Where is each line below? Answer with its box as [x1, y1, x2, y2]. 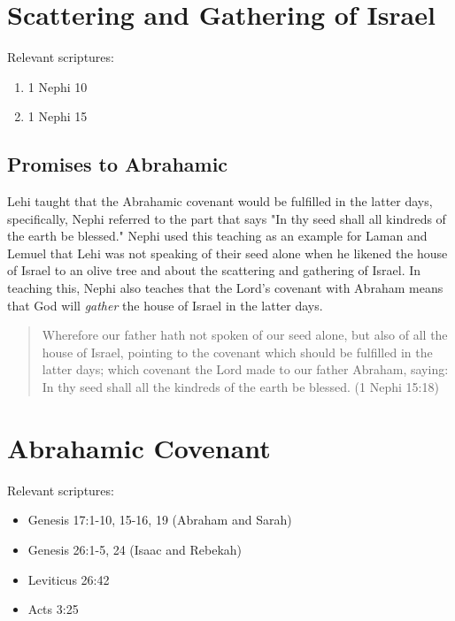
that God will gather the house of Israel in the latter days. [7, 295, 323, 314]
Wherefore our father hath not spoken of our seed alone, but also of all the [42, 326, 448, 344]
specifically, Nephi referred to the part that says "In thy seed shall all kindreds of [7, 209, 446, 227]
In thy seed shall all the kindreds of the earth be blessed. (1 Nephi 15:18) [42, 378, 439, 396]
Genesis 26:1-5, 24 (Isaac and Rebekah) [27, 540, 243, 558]
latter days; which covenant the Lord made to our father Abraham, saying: [42, 360, 449, 379]
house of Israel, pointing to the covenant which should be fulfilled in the [42, 342, 433, 361]
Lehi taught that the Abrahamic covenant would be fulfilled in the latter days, [7, 192, 433, 211]
